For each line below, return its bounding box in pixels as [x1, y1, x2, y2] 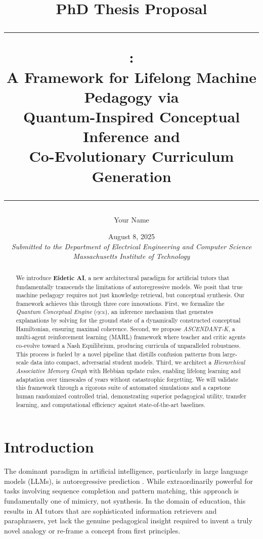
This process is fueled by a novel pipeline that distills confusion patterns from [16, 349, 221, 358]
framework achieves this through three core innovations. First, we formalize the [16, 299, 225, 307]
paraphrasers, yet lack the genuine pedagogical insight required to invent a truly [4, 515, 252, 526]
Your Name [114, 214, 149, 224]
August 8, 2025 [108, 231, 155, 242]
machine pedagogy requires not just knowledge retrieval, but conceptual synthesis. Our [16, 291, 245, 299]
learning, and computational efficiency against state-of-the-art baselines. [16, 400, 206, 409]
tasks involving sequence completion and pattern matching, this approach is [4, 485, 239, 496]
